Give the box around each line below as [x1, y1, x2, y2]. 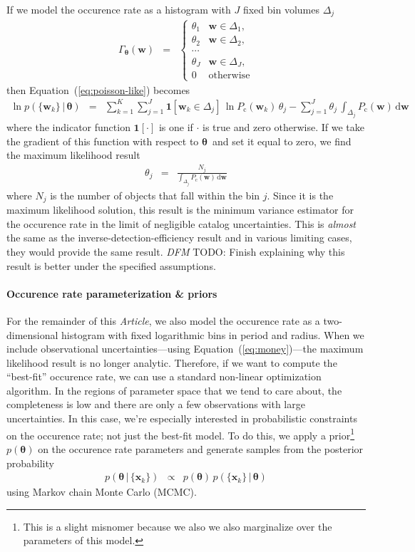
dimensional [6, 327, 58, 342]
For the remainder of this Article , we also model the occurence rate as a [6, 313, 320, 328]
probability [6, 455, 54, 470]
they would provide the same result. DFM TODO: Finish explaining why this [6, 244, 345, 259]
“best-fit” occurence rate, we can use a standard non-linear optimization [6, 369, 322, 384]
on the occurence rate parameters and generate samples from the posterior [38, 441, 364, 456]
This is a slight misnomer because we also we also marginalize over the [23, 519, 332, 533]
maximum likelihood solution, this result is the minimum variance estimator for [6, 202, 354, 217]
